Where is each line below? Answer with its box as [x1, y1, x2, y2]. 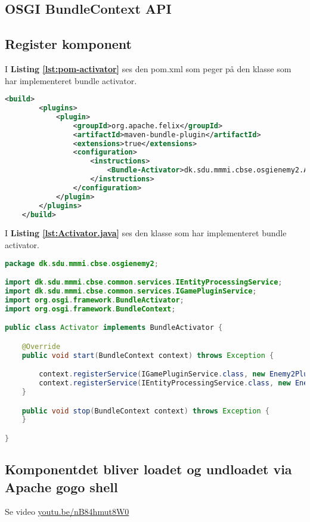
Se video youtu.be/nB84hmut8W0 [5, 505, 129, 518]
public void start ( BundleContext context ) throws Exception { [21, 351, 274, 360]
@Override [21, 342, 61, 351]
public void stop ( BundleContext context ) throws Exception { [21, 406, 269, 415]
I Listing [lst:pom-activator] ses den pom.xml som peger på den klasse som [5, 62, 292, 75]
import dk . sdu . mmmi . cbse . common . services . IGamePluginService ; [5, 287, 257, 296]
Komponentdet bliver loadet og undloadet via [5, 460, 292, 478]
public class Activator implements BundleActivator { [5, 323, 223, 332]
